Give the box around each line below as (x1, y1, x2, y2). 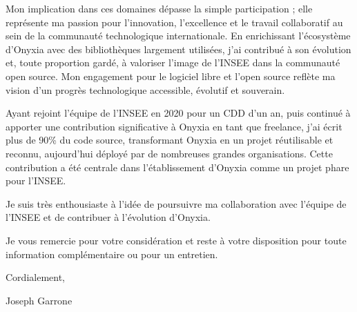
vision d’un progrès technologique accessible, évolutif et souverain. (6, 82, 285, 97)
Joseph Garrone (6, 293, 73, 307)
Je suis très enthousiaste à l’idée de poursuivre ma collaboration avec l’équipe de (6, 196, 347, 211)
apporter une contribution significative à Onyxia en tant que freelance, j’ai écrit (6, 119, 342, 133)
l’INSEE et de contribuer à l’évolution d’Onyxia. (6, 210, 211, 224)
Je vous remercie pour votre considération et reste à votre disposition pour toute (6, 233, 347, 247)
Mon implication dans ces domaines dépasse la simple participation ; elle (6, 1, 313, 15)
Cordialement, (6, 270, 65, 284)
